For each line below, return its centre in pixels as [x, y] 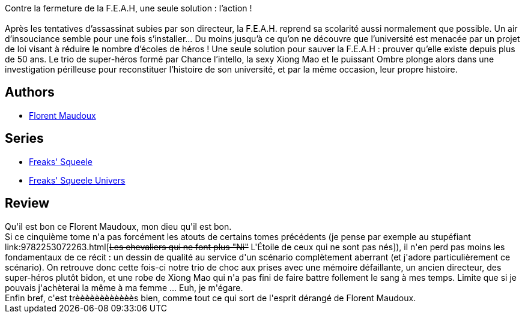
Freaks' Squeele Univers [77, 180]
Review [27, 203]
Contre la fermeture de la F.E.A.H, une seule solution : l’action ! [129, 8]
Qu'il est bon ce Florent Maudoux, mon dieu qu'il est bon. [118, 226]
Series [24, 139]
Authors [30, 92]
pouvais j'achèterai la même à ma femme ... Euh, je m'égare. [124, 287]
